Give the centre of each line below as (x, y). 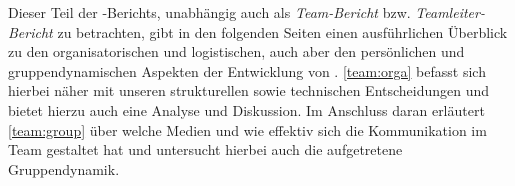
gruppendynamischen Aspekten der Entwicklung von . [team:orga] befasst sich (247, 70)
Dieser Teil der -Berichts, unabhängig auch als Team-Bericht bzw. (209, 12)
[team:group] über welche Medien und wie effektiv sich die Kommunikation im (247, 129)
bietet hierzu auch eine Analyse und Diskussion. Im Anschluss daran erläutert (246, 109)
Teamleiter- (450, 12)
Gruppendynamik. (64, 168)
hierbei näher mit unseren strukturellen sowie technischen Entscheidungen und (249, 90)
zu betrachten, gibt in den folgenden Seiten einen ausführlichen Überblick (282, 31)
